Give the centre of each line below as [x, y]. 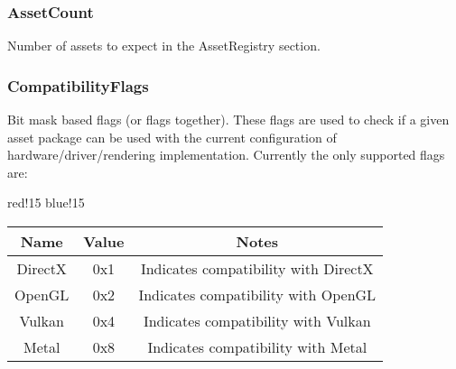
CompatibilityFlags [78, 85]
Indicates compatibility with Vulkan [257, 321]
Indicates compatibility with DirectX [257, 268]
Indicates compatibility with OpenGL [257, 295]
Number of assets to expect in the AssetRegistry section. [164, 46]
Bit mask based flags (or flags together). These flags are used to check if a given [228, 120]
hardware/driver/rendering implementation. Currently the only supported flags [226, 155]
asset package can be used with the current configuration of [172, 137]
